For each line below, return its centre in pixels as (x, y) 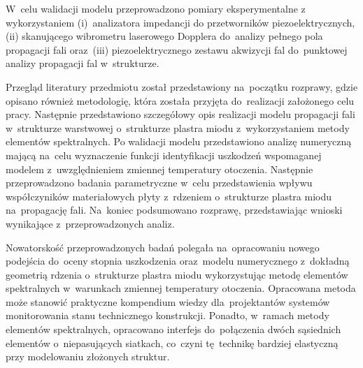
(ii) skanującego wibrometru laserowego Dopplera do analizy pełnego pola (164, 36)
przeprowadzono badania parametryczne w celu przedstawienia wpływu (159, 183)
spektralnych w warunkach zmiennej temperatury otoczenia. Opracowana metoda (181, 288)
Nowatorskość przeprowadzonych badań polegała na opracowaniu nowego (163, 247)
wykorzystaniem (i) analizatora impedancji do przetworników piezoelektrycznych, (180, 22)
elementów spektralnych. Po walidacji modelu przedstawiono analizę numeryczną (179, 141)
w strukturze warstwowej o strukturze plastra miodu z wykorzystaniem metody (178, 127)
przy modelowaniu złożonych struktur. (88, 356)
